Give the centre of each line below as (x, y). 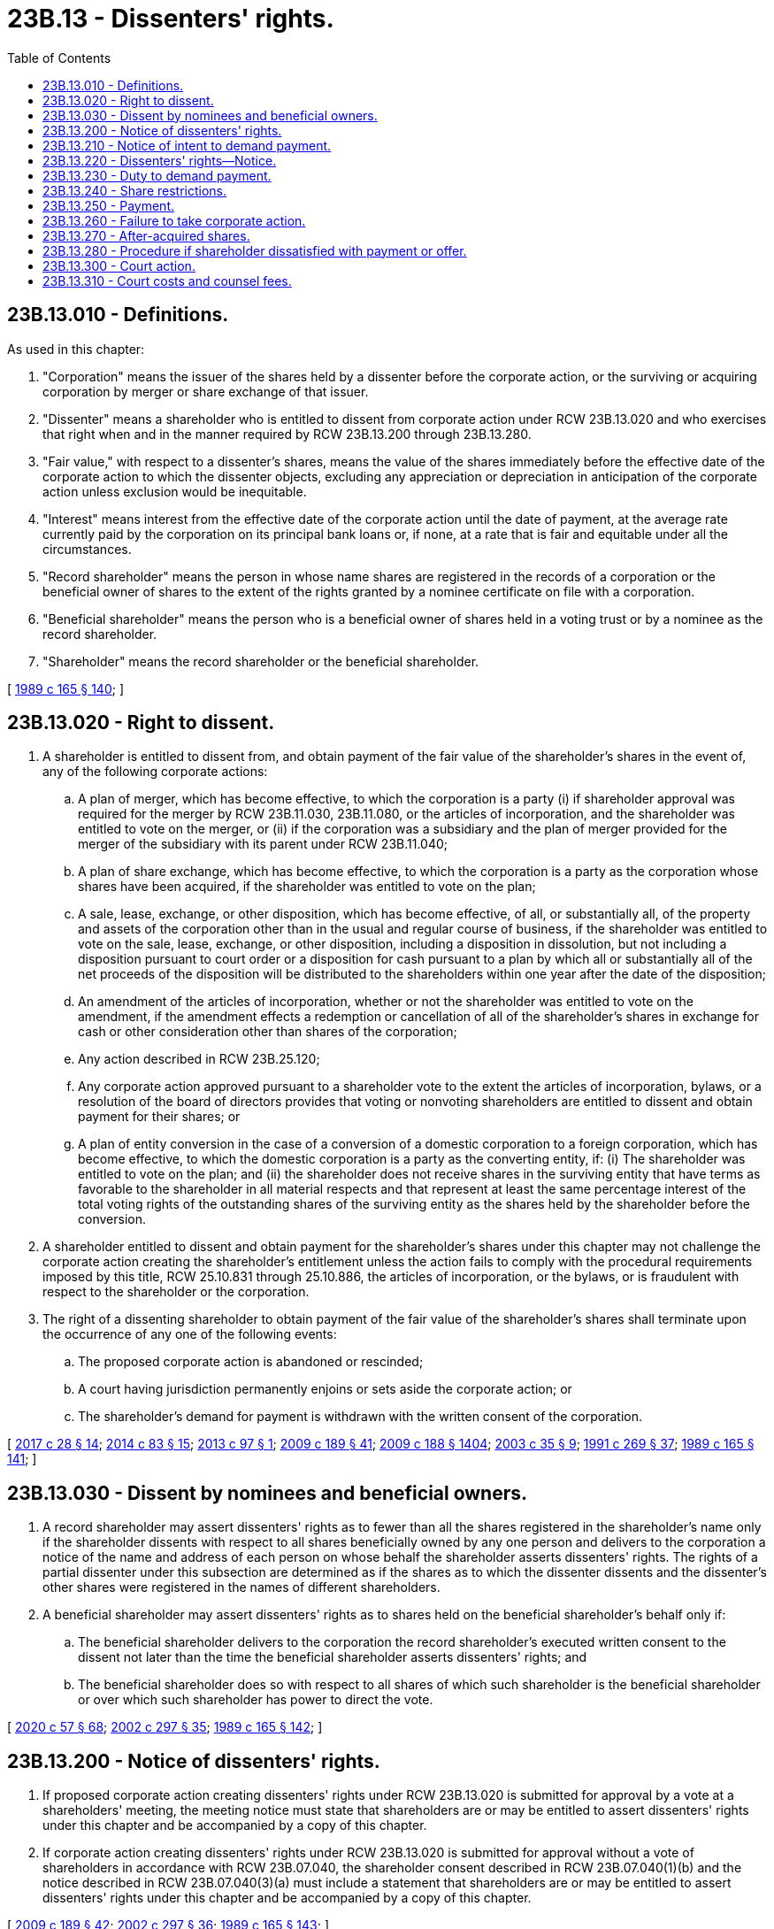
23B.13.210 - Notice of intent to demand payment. (187, 145)
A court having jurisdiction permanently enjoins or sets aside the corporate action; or (325, 1389)
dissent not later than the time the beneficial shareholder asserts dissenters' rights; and (333, 1657)
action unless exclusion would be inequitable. (175, 491)
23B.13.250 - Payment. (108, 205)
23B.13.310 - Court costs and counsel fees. (167, 281)
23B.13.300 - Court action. (119, 265)
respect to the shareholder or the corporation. (176, 1292)
